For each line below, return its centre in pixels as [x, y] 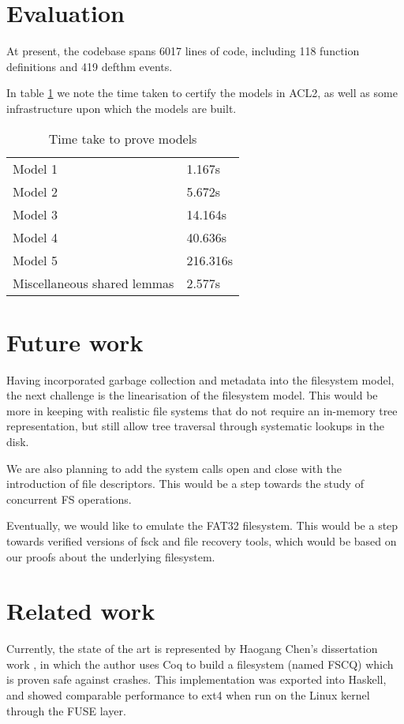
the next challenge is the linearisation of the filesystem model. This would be [192, 395]
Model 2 [35, 191]
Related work [81, 611]
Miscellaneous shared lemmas [94, 283]
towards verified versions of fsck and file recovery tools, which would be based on [202, 540]
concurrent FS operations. [69, 499]
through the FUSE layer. [66, 710]
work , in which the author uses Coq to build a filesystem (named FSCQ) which [200, 664]
